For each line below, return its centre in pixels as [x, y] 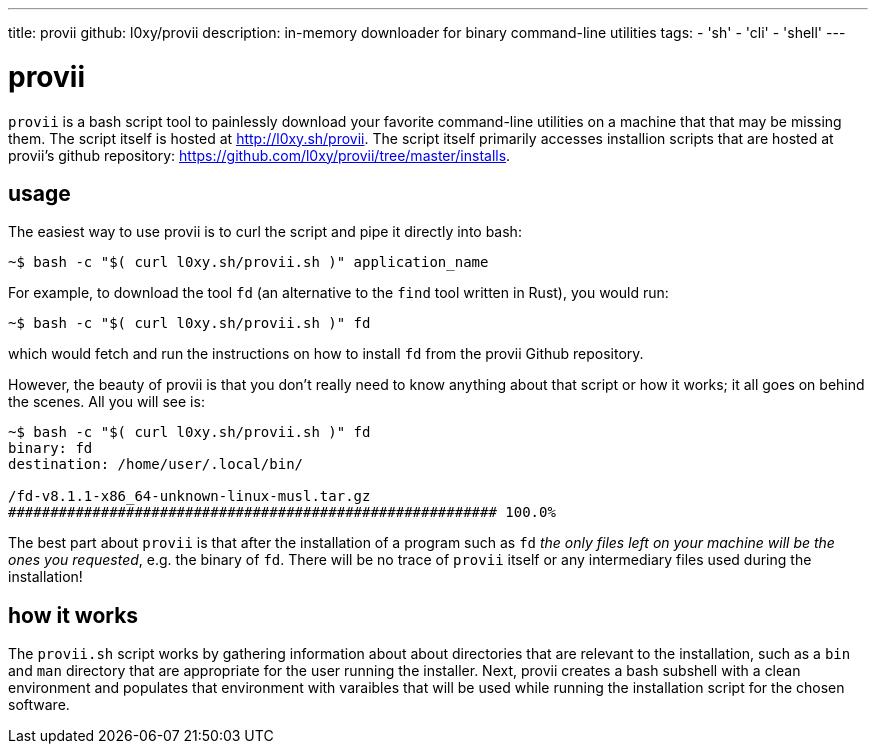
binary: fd [50, 448]
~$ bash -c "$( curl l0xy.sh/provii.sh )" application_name [248, 262]
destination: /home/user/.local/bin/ [156, 464]
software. [39, 705]
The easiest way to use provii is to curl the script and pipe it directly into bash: [265, 232]
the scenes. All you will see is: [106, 402]
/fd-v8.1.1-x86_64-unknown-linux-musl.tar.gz [189, 496]
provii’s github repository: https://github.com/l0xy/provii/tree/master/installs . [259, 155]
